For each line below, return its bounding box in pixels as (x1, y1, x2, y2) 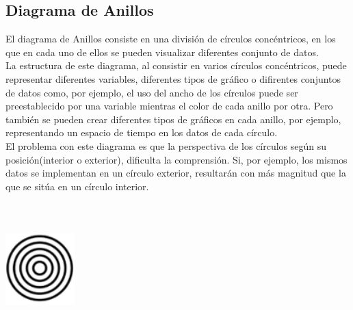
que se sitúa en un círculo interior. (5, 179, 149, 193)
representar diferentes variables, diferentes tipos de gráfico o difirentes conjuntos (5, 71, 341, 86)
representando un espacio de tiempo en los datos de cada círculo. (5, 125, 278, 140)
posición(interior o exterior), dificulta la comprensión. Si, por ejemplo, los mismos (5, 152, 348, 166)
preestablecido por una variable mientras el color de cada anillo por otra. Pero (5, 99, 333, 113)
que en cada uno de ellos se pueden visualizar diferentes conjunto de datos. (5, 44, 319, 59)
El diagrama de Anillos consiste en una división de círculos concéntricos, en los (5, 31, 336, 46)
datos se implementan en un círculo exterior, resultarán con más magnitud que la (5, 166, 346, 180)
